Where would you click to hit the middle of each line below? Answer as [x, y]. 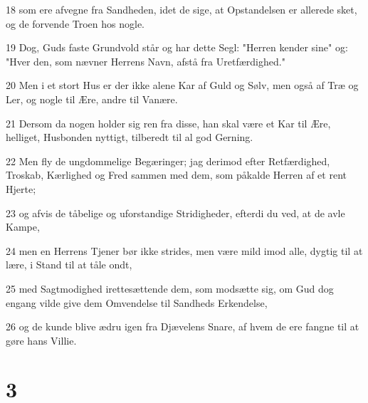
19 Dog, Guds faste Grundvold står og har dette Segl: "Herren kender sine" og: [177, 47]
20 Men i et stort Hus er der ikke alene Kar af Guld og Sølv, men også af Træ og [182, 85]
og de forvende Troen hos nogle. [75, 23]
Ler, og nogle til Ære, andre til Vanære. [92, 99]
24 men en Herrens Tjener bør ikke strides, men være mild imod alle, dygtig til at [184, 250]
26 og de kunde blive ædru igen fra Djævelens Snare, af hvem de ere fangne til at [183, 326]
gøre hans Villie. [41, 340]
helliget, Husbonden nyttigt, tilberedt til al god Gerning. [130, 137]
